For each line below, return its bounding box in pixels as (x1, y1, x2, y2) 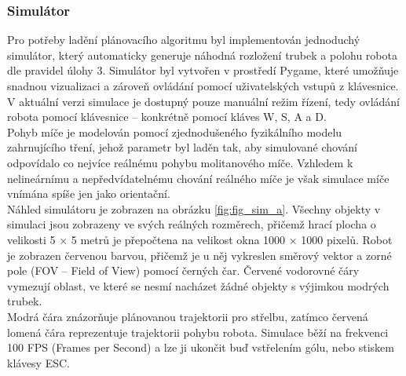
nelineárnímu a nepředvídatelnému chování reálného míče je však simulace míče (7, 170, 390, 186)
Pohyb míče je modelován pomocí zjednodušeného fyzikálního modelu (7, 123, 342, 140)
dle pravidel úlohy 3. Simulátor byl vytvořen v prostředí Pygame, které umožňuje (7, 62, 399, 78)
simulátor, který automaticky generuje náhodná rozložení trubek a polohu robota (7, 46, 397, 63)
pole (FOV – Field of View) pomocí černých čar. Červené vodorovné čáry (7, 262, 360, 279)
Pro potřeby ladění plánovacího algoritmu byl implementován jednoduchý (7, 31, 360, 48)
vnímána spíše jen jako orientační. (7, 185, 170, 202)
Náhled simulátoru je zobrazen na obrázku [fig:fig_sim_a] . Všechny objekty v (7, 200, 381, 217)
